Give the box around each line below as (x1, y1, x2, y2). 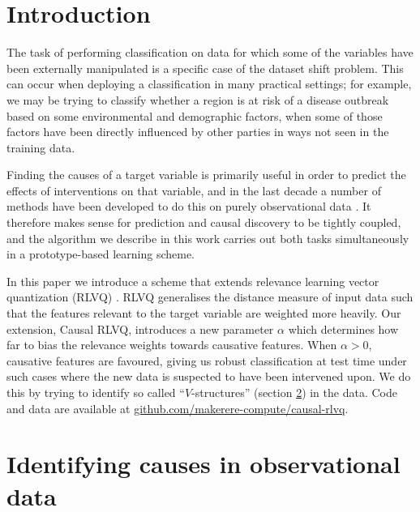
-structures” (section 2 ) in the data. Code (191, 384, 397, 400)
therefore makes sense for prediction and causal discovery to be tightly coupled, (6, 214, 401, 231)
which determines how (288, 320, 399, 337)
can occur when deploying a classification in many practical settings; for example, (6, 75, 412, 92)
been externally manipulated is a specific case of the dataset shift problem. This (6, 59, 404, 76)
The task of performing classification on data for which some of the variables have (6, 44, 414, 61)
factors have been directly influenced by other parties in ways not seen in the (6, 123, 389, 140)
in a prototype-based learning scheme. (6, 245, 195, 262)
